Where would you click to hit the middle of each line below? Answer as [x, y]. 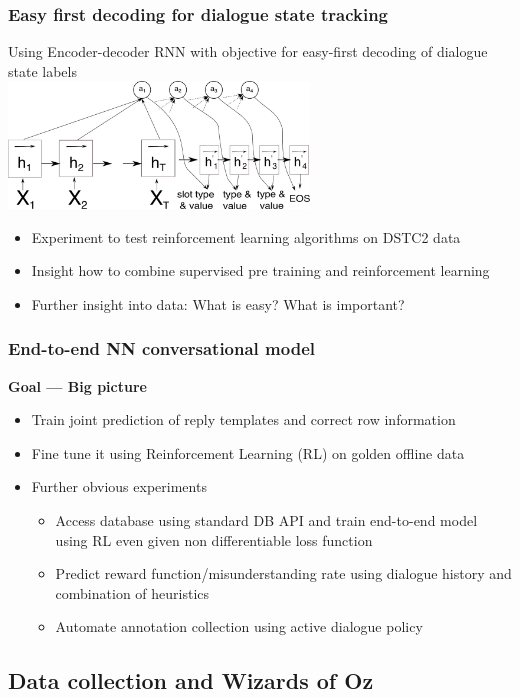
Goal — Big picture [77, 385]
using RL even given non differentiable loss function [214, 539]
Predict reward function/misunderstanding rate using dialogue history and [283, 573]
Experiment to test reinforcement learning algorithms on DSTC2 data [246, 236]
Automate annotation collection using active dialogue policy [239, 626]
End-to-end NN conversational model [161, 348]
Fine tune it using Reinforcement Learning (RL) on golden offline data [248, 452]
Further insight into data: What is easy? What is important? [218, 303]
